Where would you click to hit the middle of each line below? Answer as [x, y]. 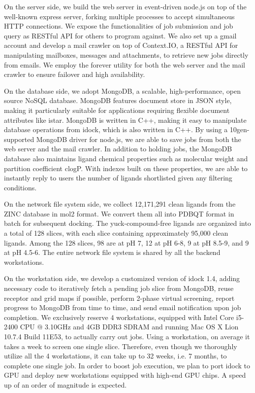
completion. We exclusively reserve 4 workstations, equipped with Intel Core [119, 317]
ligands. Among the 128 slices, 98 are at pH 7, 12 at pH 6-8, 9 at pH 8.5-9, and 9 [127, 242]
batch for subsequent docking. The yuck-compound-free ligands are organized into [127, 223]
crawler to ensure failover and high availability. [75, 74]
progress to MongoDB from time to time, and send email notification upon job [123, 307]
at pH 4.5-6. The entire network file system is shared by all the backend [112, 252]
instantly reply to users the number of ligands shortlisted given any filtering [118, 178]
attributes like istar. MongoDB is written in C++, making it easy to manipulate [125, 120]
